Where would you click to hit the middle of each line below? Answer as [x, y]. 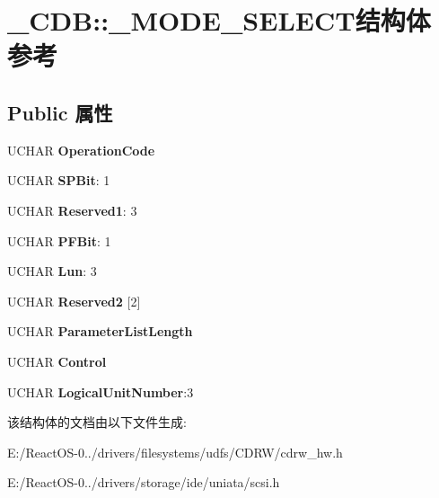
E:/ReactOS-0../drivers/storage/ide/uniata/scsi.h [144, 482]
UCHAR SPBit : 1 [59, 180]
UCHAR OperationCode [81, 150]
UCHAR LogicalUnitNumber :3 [101, 391]
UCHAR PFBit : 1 [59, 240]
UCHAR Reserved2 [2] [74, 301]
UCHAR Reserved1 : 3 [72, 210]
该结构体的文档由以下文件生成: [97, 422]
